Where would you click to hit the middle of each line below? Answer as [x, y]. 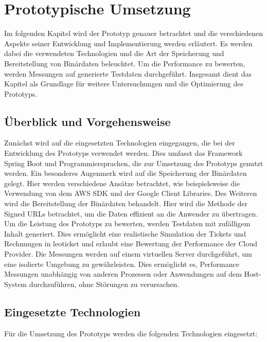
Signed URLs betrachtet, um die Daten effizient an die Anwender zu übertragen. [131, 213]
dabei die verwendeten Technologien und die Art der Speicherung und [114, 53]
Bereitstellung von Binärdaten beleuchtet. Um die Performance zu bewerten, [125, 63]
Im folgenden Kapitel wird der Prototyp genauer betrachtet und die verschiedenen [133, 33]
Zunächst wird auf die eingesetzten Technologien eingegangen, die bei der [120, 143]
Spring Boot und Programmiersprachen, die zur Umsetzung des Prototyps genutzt [134, 163]
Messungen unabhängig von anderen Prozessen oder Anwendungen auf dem [123, 274]
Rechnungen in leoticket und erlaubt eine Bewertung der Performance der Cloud [131, 244]
